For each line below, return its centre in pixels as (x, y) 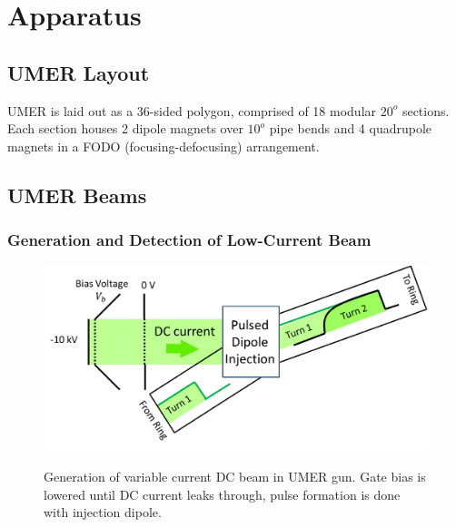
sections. (426, 110)
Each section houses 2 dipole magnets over (125, 128)
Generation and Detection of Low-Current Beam (189, 240)
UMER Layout (79, 72)
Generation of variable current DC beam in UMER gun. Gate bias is (235, 476)
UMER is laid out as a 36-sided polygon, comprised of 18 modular (192, 110)
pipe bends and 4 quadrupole (351, 128)
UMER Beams (77, 195)
